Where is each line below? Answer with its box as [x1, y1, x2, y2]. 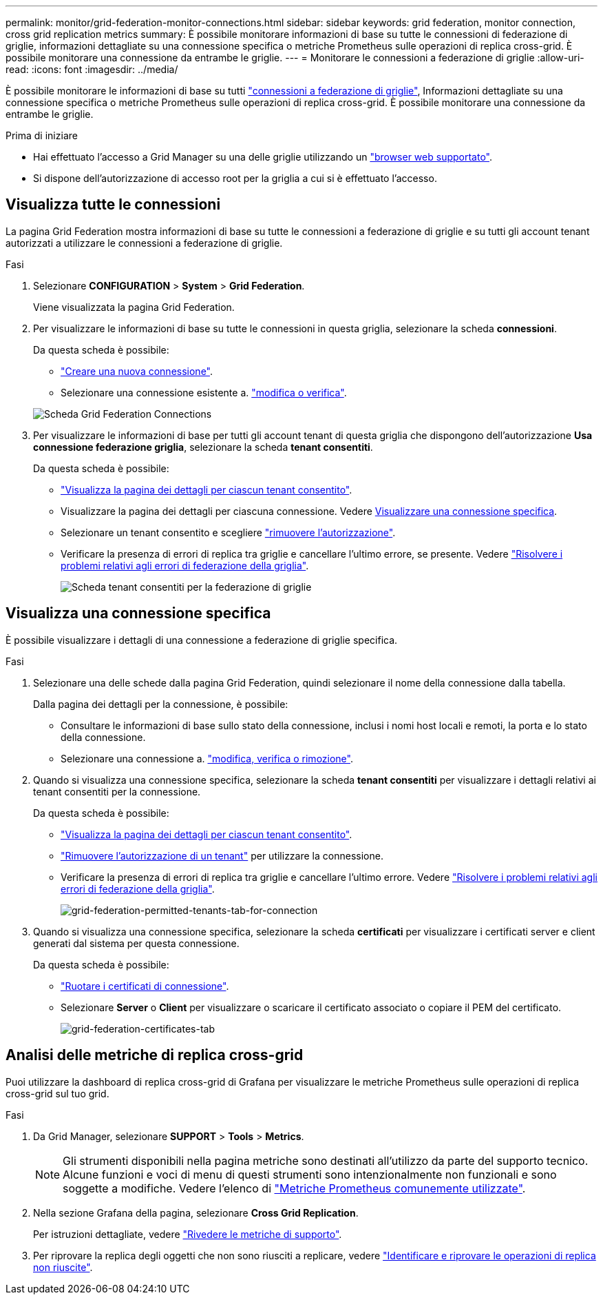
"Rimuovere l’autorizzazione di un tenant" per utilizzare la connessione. [61, 849, 383, 862]
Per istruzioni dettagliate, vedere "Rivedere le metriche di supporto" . [33, 1228, 342, 1240]
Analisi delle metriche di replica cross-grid [6, 1046, 304, 1064]
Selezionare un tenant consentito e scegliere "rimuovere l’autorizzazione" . [61, 526, 396, 538]
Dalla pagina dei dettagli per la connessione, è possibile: [33, 698, 288, 710]
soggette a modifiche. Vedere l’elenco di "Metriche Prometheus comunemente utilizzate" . [63, 1181, 526, 1195]
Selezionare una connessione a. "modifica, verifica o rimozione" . [61, 752, 353, 764]
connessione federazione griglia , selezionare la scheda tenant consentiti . [33, 440, 373, 453]
